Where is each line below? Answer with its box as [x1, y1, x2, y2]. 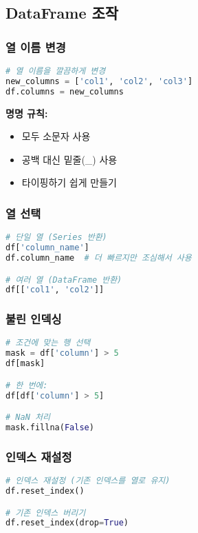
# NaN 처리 [5, 412, 50, 423]
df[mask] [5, 359, 45, 369]
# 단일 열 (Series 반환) [5, 232, 107, 243]
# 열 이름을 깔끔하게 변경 [5, 66, 106, 76]
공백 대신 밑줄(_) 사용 [21, 152, 118, 166]
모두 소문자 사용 [21, 129, 91, 143]
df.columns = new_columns [5, 86, 124, 97]
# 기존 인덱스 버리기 [5, 507, 86, 518]
